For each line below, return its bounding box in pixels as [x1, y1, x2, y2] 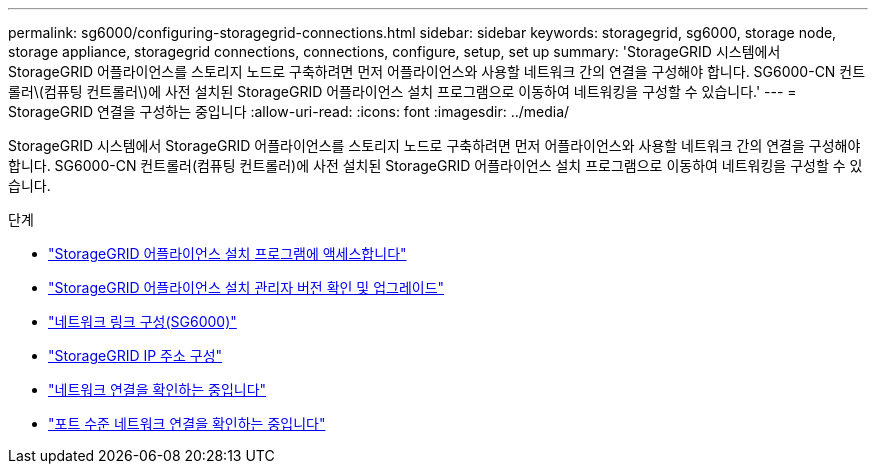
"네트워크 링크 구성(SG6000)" [48, 313, 237, 330]
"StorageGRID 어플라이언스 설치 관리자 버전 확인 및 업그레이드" [48, 279, 445, 296]
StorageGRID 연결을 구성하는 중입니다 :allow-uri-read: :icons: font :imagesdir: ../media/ [8, 103, 570, 120]
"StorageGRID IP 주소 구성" [48, 347, 223, 364]
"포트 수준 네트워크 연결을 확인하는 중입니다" [48, 415, 326, 432]
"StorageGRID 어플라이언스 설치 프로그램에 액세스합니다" [48, 245, 407, 262]
